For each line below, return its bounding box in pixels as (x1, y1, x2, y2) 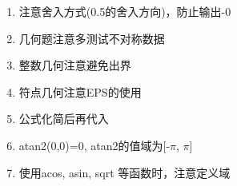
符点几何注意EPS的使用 (18, 83, 142, 100)
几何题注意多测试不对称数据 (18, 30, 165, 46)
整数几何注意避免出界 (18, 57, 131, 73)
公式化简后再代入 (18, 110, 109, 127)
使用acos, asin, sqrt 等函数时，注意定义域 (18, 164, 231, 180)
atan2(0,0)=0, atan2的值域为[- (18, 137, 171, 153)
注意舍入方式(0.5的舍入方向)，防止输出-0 (18, 3, 231, 19)
